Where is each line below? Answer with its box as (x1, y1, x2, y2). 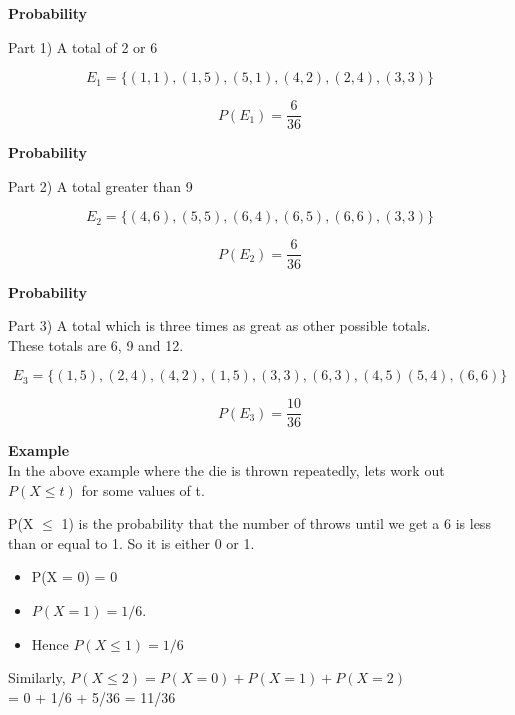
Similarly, (8, 667, 66, 688)
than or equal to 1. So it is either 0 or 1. (8, 532, 255, 553)
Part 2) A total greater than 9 (8, 175, 193, 196)
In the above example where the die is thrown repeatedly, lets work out (8, 459, 445, 480)
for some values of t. (81, 479, 205, 500)
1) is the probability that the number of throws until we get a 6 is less (61, 513, 491, 534)
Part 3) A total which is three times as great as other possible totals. (8, 315, 431, 336)
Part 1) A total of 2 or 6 (8, 36, 158, 57)
